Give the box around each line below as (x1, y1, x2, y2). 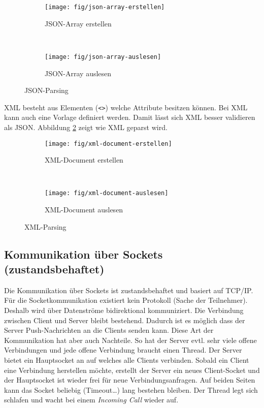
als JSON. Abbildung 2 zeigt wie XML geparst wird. (4, 121, 168, 132)
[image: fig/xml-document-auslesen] (45, 190, 169, 197)
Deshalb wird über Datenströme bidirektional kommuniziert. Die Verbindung (4, 305, 244, 315)
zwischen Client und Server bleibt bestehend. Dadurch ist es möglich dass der (4, 315, 245, 325)
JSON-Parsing (24, 85, 69, 96)
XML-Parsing (24, 221, 67, 232)
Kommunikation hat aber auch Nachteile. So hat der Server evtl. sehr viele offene (4, 334, 257, 345)
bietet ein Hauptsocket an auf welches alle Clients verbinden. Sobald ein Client (4, 354, 249, 365)
